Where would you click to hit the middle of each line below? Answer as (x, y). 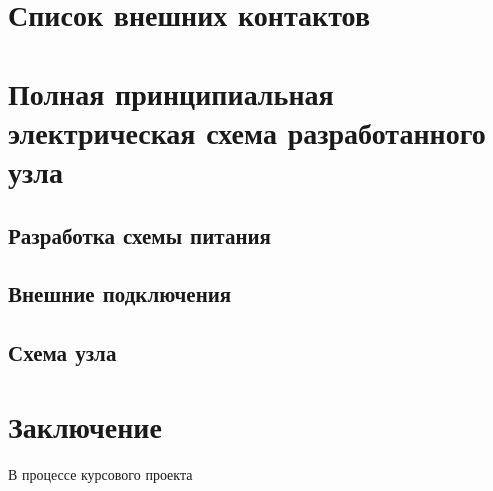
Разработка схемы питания (139, 234)
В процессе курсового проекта (100, 473)
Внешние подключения (120, 293)
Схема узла (62, 352)
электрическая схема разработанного (247, 131)
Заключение (85, 425)
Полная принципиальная (171, 92)
